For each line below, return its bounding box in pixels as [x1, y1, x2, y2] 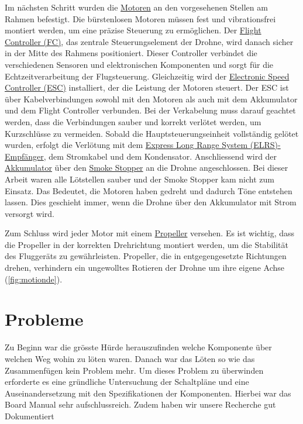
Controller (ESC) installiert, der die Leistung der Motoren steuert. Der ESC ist [5, 81, 289, 94]
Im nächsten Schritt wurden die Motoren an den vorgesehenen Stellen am [5, 1, 268, 13]
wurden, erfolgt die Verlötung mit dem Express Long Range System [5, 139, 248, 151]
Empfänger [5, 150, 44, 162]
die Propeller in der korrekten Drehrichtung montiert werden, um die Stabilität [5, 238, 288, 250]
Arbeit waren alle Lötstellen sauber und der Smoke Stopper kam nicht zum [5, 173, 274, 185]
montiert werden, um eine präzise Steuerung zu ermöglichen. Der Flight [5, 24, 261, 36]
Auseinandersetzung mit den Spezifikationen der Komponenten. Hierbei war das [5, 387, 291, 399]
